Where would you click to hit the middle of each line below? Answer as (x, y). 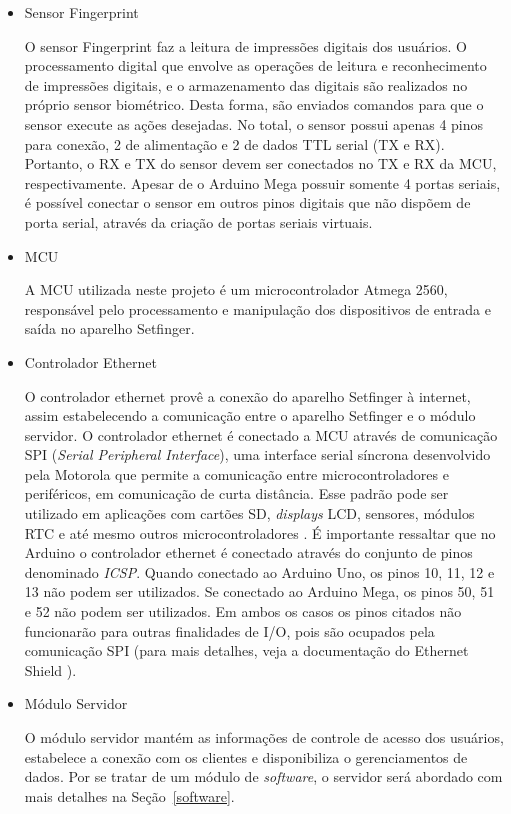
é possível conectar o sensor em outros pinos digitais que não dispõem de (247, 202)
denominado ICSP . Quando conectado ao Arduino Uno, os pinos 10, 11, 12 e (259, 571)
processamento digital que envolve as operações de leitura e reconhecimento (255, 65)
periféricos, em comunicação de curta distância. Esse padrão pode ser (236, 493)
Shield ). (50, 669)
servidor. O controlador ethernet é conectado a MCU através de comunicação (261, 434)
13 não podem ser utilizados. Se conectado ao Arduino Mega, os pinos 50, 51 (259, 591)
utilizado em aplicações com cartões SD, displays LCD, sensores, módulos (249, 513)
